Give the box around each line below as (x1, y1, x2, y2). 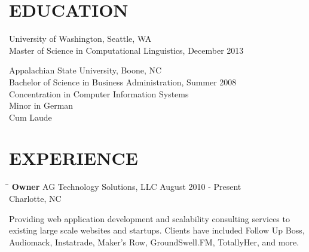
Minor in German (9, 99, 74, 112)
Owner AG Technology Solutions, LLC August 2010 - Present (11, 180, 241, 193)
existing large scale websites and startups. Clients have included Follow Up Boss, (9, 224, 305, 236)
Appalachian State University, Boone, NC (9, 64, 162, 76)
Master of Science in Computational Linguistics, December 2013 (9, 44, 244, 56)
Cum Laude (9, 110, 52, 123)
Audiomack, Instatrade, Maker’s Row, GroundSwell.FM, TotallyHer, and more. (9, 235, 299, 248)
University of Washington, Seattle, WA (9, 32, 152, 45)
